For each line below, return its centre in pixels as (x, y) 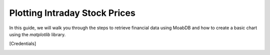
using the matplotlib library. (37, 34)
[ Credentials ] (23, 44)
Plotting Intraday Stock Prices (72, 13)
